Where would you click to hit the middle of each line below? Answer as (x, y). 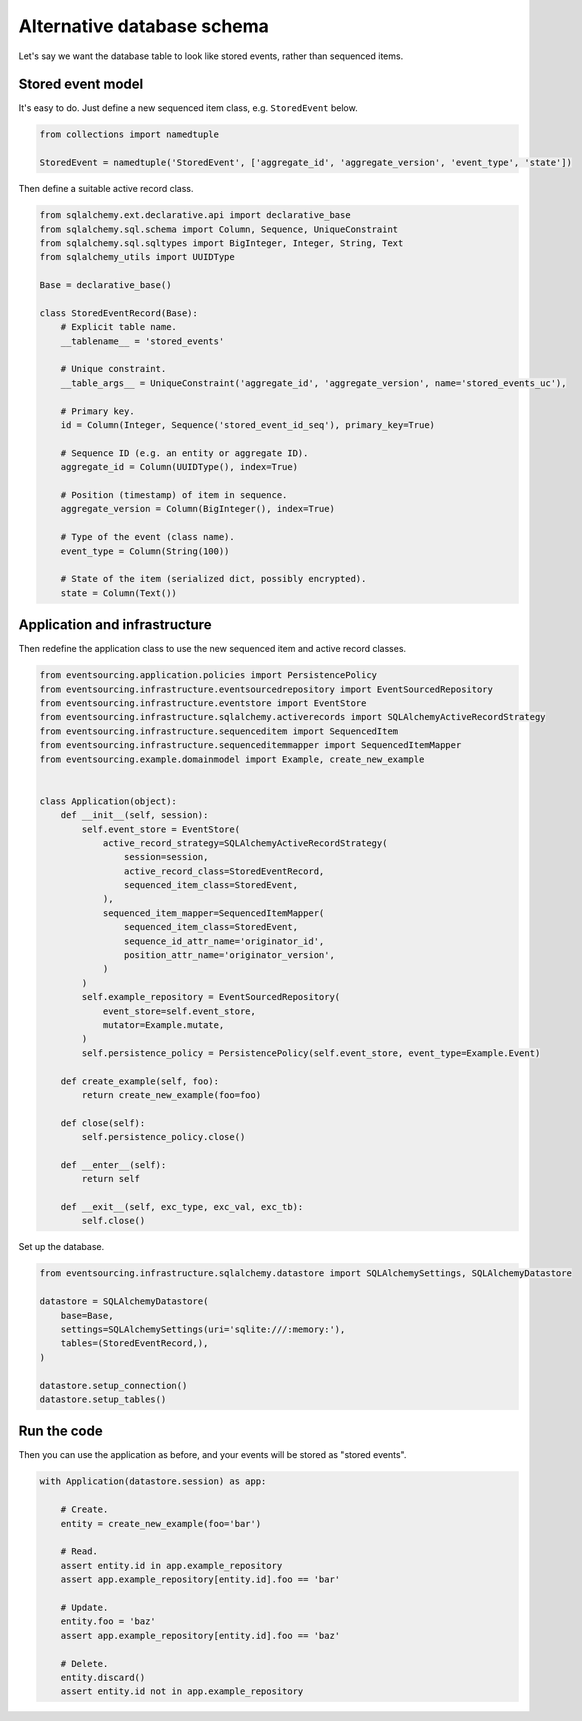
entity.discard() (103, 1677)
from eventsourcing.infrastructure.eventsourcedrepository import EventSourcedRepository (266, 689)
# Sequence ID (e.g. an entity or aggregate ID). (184, 453)
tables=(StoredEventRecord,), (134, 1343)
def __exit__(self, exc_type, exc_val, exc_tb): (182, 1207)
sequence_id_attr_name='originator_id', (224, 941)
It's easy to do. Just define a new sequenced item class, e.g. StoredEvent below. (188, 108)
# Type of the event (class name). (147, 537)
